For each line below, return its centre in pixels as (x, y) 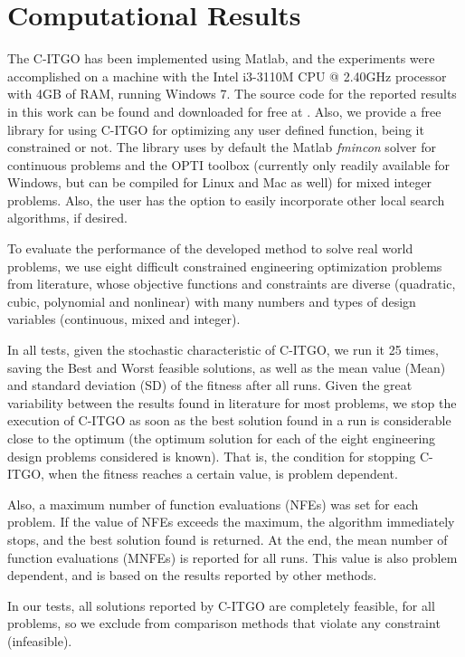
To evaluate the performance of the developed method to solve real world (210, 248)
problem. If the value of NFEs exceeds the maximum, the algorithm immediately (231, 522)
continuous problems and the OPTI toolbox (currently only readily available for (229, 164)
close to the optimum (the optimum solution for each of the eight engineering (222, 438)
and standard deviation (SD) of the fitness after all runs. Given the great (210, 385)
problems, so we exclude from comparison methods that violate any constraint (224, 623)
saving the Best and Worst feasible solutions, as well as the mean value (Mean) (227, 367)
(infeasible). (40, 640)
